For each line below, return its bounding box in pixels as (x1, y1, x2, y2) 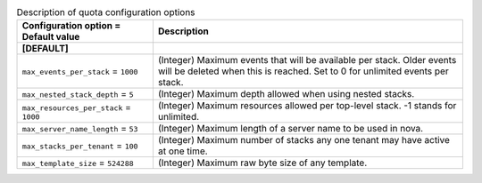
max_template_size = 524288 (21, 156, 134, 169)
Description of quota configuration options (16, 6, 195, 19)
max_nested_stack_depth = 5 (21, 88, 134, 100)
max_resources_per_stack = (21, 100, 131, 113)
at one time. (157, 145, 209, 157)
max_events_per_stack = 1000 (21, 65, 138, 77)
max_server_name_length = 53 (21, 123, 138, 135)
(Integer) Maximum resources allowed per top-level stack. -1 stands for (157, 99, 457, 112)
